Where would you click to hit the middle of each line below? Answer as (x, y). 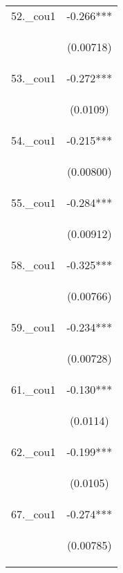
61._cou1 (34, 389)
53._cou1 (34, 78)
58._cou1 (34, 265)
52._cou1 (34, 16)
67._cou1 (34, 514)
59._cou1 (34, 327)
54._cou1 (34, 140)
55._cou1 (34, 202)
